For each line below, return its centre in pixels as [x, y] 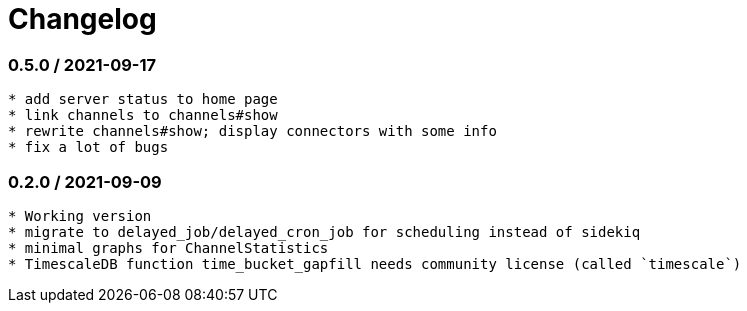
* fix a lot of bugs [88, 147]
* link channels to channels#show [143, 115]
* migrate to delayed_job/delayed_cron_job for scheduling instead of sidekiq [324, 231]
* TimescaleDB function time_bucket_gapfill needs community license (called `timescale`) [375, 263]
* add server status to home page [143, 99]
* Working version [80, 215]
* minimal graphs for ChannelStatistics [168, 247]
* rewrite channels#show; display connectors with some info [252, 131]
